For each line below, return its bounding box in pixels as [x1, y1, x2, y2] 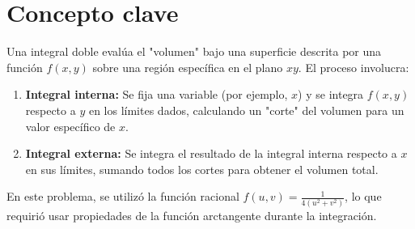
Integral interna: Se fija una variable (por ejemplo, [25, 86, 288, 103]
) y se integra [298, 86, 364, 103]
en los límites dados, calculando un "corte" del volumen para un [88, 101, 404, 118]
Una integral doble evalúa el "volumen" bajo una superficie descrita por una [6, 43, 382, 60]
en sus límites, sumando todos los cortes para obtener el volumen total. [25, 160, 379, 177]
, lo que [345, 188, 382, 205]
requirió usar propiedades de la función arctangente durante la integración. [6, 206, 377, 223]
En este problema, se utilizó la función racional [6, 188, 239, 205]
